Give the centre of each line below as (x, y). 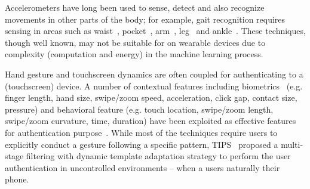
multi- (292, 144)
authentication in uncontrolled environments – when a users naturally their (142, 167)
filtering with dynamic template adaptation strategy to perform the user (158, 156)
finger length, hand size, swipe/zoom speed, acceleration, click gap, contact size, (151, 97)
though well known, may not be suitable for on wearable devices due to (135, 42)
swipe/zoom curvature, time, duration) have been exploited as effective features (151, 121)
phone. (17, 179)
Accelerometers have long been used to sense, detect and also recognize (135, 7)
